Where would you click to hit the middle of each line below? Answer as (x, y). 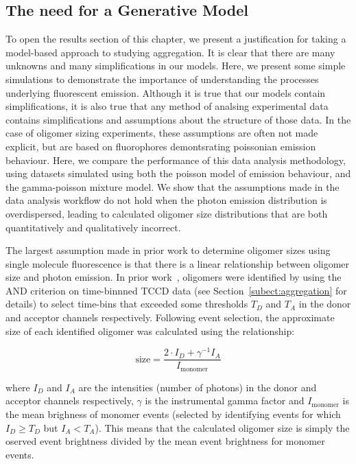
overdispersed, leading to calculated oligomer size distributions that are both (167, 213)
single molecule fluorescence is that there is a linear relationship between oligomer (178, 263)
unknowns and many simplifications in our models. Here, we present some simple (176, 66)
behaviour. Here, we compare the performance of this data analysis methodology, (176, 160)
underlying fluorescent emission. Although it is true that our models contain (166, 92)
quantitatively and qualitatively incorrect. (93, 227)
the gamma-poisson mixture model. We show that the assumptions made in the (173, 186)
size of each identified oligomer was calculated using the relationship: (150, 330)
